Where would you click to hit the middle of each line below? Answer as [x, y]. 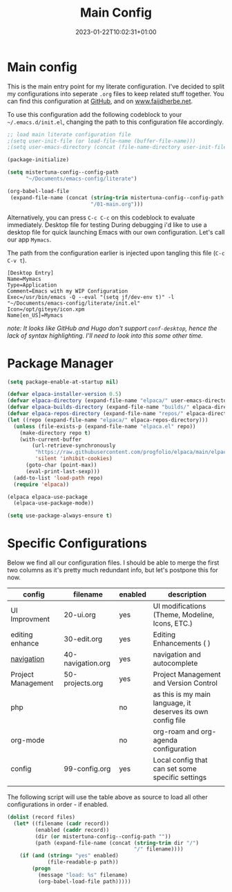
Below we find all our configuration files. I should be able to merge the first [113, 563]
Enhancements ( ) [182, 644]
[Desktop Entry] [30, 273]
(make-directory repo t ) [55, 433]
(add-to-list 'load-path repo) [58, 478]
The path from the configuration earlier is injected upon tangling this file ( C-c [116, 253]
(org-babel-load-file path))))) [84, 881]
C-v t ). [17, 260]
